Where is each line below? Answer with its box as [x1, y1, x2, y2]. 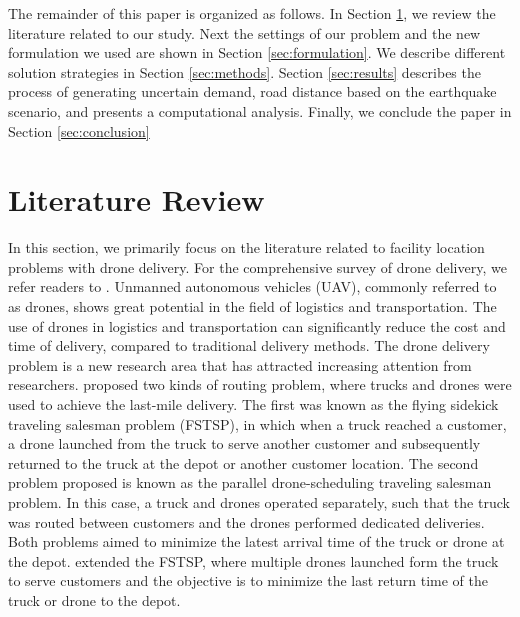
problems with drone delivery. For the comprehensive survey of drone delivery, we [8, 256, 507, 277]
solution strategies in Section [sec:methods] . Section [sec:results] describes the [8, 61, 481, 82]
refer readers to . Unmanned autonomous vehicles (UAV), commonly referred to [8, 276, 497, 297]
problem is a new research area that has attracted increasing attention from [8, 354, 472, 375]
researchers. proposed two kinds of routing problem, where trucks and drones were [8, 374, 512, 395]
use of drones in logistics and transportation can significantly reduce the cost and [8, 315, 506, 336]
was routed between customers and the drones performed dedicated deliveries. [8, 511, 485, 532]
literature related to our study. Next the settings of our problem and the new [8, 22, 481, 43]
